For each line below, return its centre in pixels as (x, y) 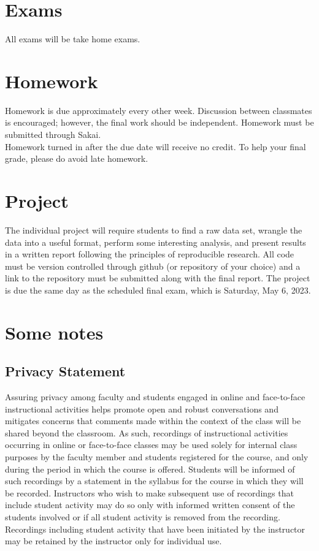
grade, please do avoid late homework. (77, 158)
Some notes (54, 332)
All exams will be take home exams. (73, 39)
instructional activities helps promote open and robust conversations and (142, 408)
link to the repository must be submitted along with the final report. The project (158, 278)
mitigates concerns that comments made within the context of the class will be (153, 421)
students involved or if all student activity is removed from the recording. (143, 517)
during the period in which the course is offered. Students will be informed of (150, 469)
